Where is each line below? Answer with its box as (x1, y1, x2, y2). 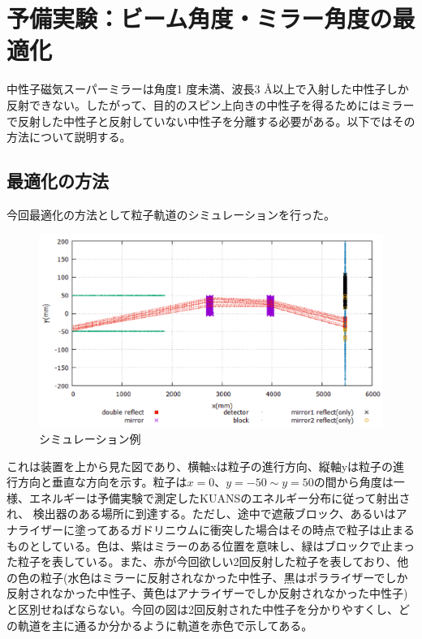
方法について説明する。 (6, 128, 131, 145)
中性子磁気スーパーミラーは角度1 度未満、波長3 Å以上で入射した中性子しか (6, 80, 409, 97)
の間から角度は (313, 473, 394, 490)
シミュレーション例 (39, 430, 141, 447)
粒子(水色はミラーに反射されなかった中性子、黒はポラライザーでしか (40, 568, 408, 585)
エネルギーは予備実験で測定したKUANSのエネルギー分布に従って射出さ (28, 489, 411, 506)
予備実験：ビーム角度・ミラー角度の (6, 2, 393, 35)
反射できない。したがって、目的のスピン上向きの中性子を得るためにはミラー (6, 96, 415, 113)
